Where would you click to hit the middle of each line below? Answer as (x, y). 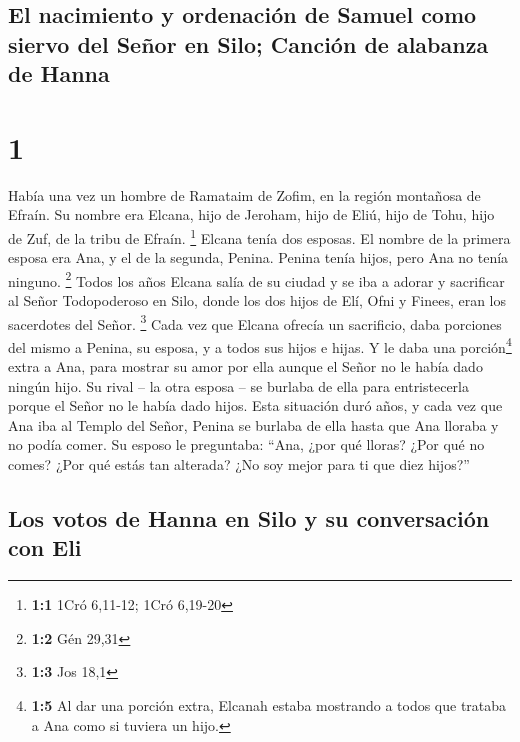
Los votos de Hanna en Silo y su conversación (249, 518)
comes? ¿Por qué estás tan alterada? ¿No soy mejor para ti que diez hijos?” (239, 464)
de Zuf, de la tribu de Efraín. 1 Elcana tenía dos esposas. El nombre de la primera (259, 236)
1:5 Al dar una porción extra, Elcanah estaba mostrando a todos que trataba (269, 705)
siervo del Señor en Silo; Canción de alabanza (248, 43)
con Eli (45, 547)
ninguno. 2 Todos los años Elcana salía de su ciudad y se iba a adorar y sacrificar (256, 279)
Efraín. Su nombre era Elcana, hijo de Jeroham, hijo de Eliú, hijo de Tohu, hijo (251, 214)
